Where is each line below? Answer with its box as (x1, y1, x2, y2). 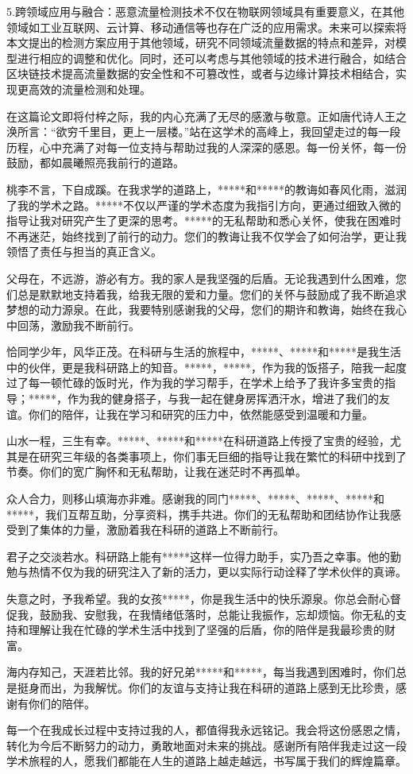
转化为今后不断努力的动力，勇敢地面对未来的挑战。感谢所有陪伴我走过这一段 (6, 737, 407, 753)
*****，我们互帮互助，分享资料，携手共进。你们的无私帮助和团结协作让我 (6, 505, 390, 522)
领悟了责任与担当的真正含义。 (6, 243, 162, 260)
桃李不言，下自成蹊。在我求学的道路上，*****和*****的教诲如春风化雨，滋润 (6, 180, 407, 197)
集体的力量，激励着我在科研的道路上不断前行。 (39, 521, 284, 538)
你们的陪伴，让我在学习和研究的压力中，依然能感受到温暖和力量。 (28, 405, 373, 422)
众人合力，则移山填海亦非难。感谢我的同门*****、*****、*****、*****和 (6, 490, 384, 507)
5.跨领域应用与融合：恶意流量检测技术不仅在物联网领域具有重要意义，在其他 (6, 3, 404, 19)
